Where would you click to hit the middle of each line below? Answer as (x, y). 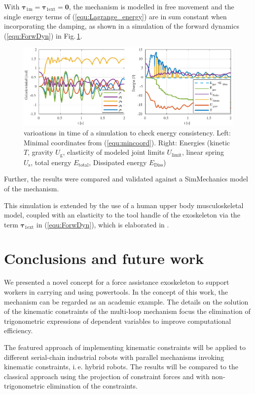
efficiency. (18, 330)
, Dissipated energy (118, 162)
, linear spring (203, 152)
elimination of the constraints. (92, 386)
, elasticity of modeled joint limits (114, 152)
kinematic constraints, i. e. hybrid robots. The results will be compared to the (121, 367)
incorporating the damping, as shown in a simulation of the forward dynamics (122, 26)
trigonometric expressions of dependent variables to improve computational (118, 321)
